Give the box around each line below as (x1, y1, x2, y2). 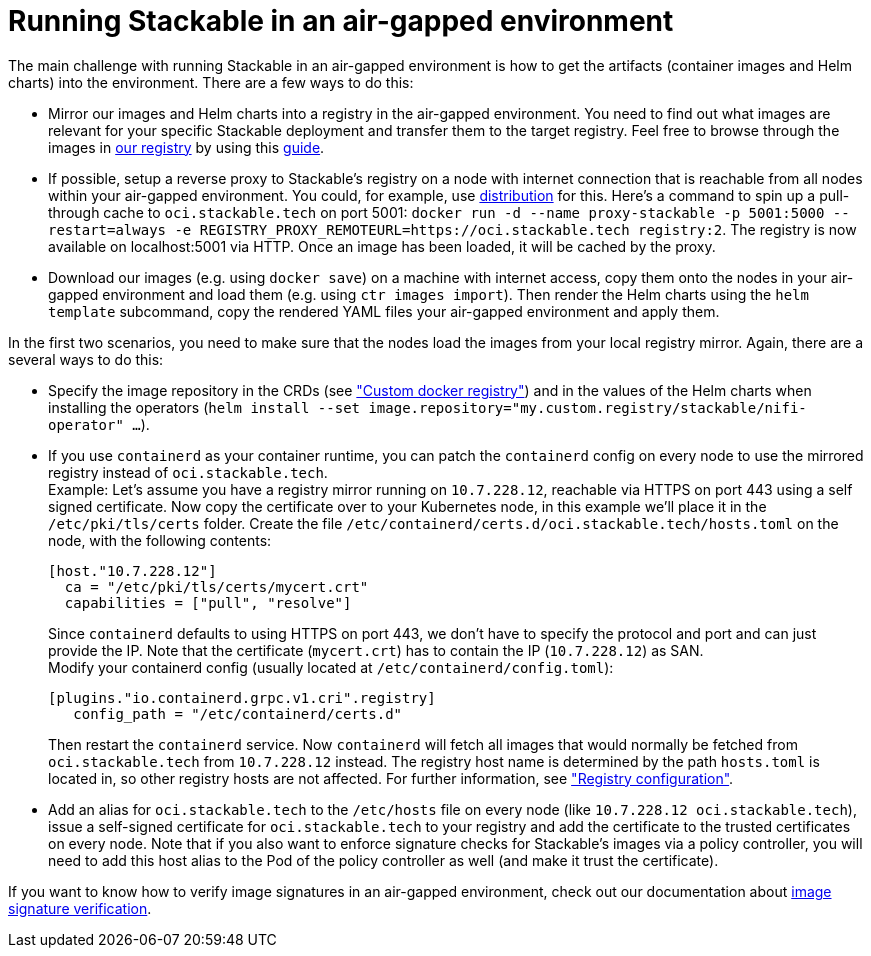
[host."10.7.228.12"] (48, 562, 217, 579)
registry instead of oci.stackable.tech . (48, 463, 328, 481)
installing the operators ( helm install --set (48, 398, 361, 416)
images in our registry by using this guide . (48, 138, 325, 156)
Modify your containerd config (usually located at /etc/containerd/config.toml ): (48, 658, 614, 676)
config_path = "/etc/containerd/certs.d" (73, 705, 403, 722)
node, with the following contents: (48, 531, 272, 549)
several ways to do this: (8, 350, 164, 368)
